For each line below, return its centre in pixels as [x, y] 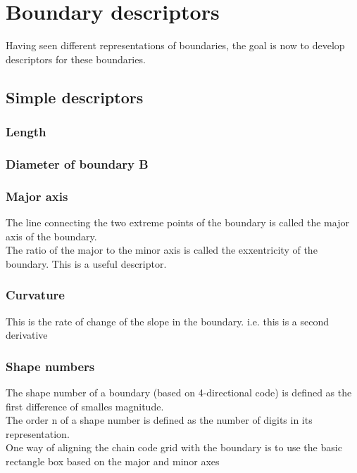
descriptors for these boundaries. [76, 59]
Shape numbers [50, 366]
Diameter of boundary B [77, 163]
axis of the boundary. [51, 236]
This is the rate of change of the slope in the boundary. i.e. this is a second [168, 321]
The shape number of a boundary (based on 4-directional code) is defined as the [179, 392]
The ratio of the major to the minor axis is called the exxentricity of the [162, 250]
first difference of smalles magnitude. [85, 406]
